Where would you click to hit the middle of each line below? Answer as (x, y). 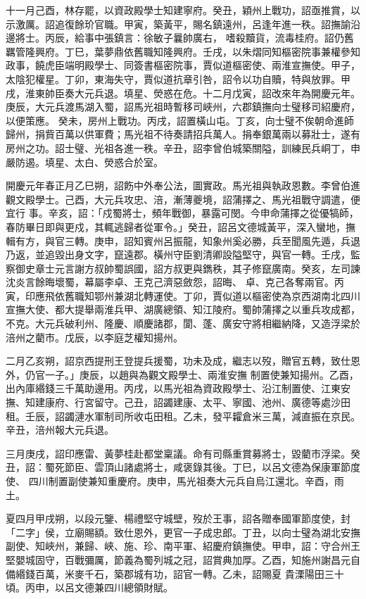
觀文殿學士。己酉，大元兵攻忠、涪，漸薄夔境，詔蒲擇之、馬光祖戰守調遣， (178, 199)
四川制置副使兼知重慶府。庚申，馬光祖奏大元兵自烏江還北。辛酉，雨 (186, 481)
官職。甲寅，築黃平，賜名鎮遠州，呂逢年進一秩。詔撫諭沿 (227, 24)
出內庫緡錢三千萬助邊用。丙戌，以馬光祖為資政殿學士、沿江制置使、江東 (173, 388)
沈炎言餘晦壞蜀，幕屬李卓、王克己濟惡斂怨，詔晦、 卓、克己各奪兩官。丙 (175, 282)
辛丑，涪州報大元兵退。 (60, 430)
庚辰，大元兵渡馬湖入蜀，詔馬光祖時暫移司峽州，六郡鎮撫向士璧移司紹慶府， (183, 107)
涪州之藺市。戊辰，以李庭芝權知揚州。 (94, 337)
